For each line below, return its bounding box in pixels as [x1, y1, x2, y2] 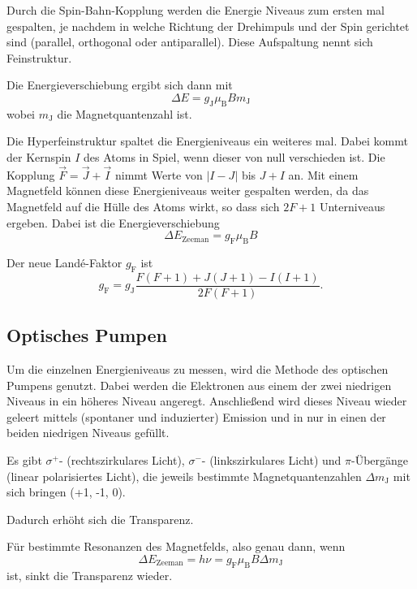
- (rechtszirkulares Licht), [58, 451, 185, 468]
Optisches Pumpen [6, 323, 167, 348]
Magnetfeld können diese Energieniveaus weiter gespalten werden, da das [6, 182, 369, 199]
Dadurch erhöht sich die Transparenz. [6, 510, 194, 527]
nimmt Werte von [114, 166, 203, 183]
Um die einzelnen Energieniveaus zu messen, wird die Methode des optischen [6, 361, 389, 377]
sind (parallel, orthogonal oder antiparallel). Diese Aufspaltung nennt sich [6, 33, 373, 50]
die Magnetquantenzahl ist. [57, 105, 192, 122]
